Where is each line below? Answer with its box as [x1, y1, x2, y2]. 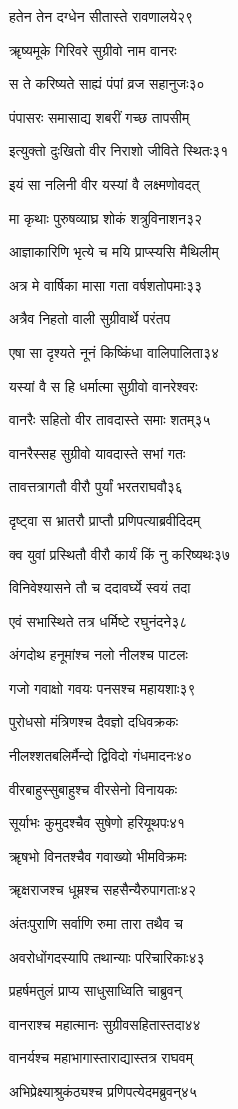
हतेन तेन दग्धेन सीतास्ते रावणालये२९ [9, 6, 194, 26]
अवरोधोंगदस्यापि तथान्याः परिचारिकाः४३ [9, 946, 205, 967]
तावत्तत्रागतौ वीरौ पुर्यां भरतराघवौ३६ [9, 476, 183, 497]
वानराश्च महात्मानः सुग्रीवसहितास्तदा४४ [9, 1013, 201, 1034]
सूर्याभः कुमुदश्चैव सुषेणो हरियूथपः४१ [9, 812, 186, 833]
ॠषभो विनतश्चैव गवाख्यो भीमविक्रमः [9, 845, 187, 866]
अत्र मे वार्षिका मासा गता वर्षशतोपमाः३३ [9, 274, 203, 295]
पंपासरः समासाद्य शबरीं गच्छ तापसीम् [9, 106, 190, 127]
